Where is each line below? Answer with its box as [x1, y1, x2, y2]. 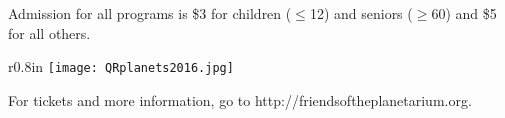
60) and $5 [431, 3, 497, 23]
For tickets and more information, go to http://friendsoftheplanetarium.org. [8, 89, 472, 110]
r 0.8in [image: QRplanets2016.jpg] [8, 56, 234, 77]
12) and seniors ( [309, 3, 413, 23]
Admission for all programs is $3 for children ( [8, 3, 292, 23]
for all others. [8, 22, 91, 43]
